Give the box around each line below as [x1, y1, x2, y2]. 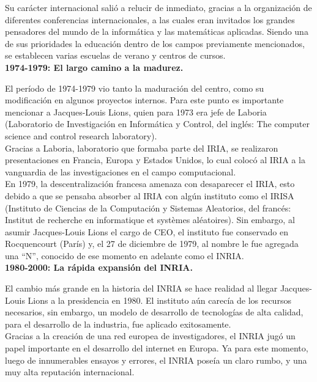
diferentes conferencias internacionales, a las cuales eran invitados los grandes [5, 13, 295, 26]
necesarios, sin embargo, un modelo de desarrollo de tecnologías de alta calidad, [5, 306, 304, 318]
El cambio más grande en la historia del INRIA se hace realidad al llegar [5, 282, 278, 295]
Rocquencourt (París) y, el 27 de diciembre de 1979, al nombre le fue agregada [5, 237, 299, 250]
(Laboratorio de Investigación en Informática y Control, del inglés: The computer [5, 117, 310, 130]
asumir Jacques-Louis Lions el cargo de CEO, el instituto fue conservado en [5, 225, 288, 238]
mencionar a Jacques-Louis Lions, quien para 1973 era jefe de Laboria [5, 105, 267, 118]
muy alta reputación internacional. [5, 365, 135, 378]
